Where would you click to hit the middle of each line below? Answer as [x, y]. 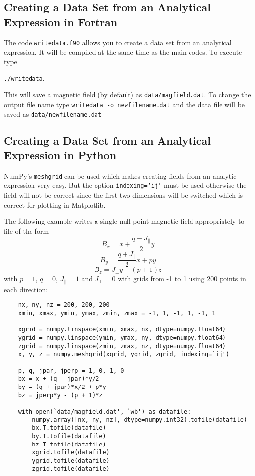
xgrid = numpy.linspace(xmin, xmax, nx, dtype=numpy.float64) [122, 330]
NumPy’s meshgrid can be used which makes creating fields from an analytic [120, 175]
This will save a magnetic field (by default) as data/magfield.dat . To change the [127, 95]
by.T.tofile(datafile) [69, 436]
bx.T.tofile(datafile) [69, 428]
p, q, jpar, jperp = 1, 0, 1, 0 [71, 371]
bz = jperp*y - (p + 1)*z [60, 395]
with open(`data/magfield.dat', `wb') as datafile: [104, 411]
